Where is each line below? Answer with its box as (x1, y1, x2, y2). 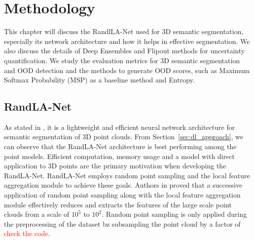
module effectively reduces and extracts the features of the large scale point (4, 199, 232, 209)
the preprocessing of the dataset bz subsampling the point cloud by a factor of (4, 218, 241, 229)
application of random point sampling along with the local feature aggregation (4, 190, 241, 200)
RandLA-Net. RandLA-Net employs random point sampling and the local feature (4, 170, 250, 180)
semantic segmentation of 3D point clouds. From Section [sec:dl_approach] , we (4, 131, 243, 142)
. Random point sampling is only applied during (102, 209, 247, 219)
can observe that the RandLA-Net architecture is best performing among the (4, 141, 237, 152)
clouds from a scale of (4, 209, 70, 219)
